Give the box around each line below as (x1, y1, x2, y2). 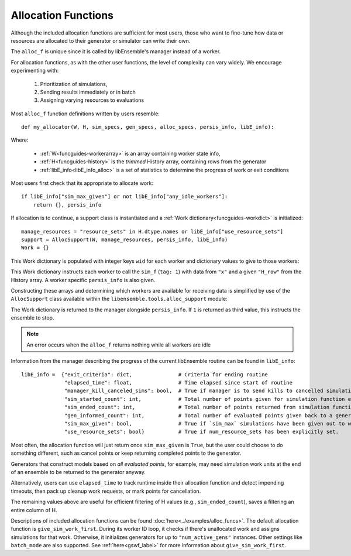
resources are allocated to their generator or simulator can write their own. (11, 37, 191, 44)
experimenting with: (11, 67, 59, 74)
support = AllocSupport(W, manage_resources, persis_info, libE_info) (21, 236, 228, 243)
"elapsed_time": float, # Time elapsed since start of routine (64, 379, 292, 386)
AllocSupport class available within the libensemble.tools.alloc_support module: (11, 296, 228, 303)
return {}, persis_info (33, 201, 102, 208)
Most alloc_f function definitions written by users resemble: (11, 110, 160, 117)
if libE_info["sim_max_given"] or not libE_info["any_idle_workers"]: (21, 193, 228, 200)
